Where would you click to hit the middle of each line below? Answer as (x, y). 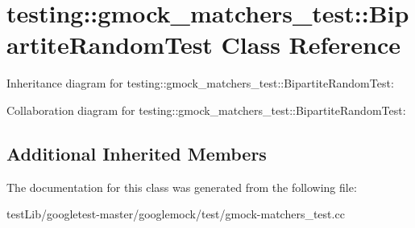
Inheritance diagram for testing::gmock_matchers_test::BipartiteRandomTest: (200, 83)
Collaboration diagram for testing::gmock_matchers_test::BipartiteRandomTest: (206, 110)
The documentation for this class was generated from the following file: (182, 187)
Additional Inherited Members (137, 153)
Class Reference (311, 45)
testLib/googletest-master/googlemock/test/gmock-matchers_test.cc (176, 214)
